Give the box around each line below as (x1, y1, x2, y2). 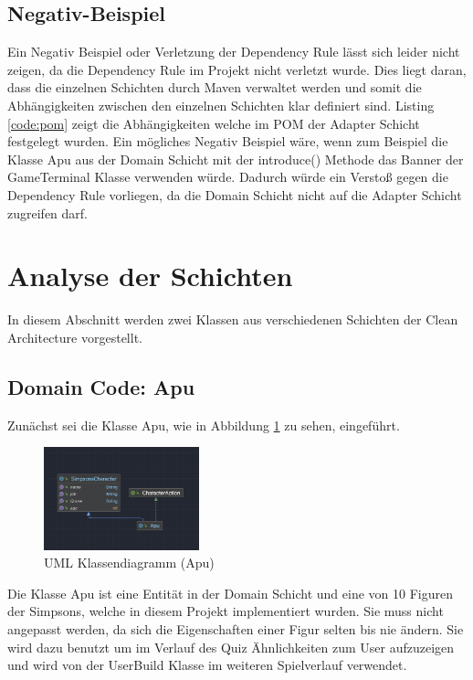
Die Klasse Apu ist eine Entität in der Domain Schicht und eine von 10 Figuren (7, 583, 453, 602)
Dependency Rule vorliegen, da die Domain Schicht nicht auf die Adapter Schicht (7, 185, 462, 204)
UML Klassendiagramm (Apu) (44, 553, 215, 572)
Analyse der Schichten (7, 257, 293, 294)
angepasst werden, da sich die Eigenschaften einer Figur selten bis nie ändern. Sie (7, 619, 464, 638)
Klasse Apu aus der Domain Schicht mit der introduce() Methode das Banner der (7, 149, 464, 168)
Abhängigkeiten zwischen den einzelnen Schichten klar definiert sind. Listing (7, 95, 435, 114)
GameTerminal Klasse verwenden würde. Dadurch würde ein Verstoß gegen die (7, 167, 448, 186)
